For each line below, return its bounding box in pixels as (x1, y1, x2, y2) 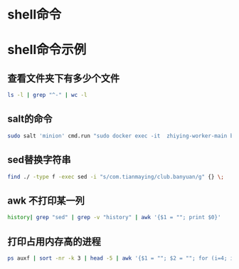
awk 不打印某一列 (7, 194, 85, 206)
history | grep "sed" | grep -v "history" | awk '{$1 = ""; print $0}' (7, 214, 221, 221)
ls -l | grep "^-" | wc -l (7, 92, 87, 99)
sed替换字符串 (7, 154, 71, 166)
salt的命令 (7, 113, 53, 125)
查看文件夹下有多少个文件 (7, 72, 119, 84)
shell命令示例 (7, 42, 87, 58)
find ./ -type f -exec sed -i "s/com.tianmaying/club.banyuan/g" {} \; (7, 173, 224, 180)
